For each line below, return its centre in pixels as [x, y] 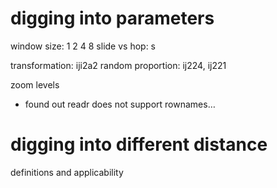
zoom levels [35, 84]
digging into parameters [112, 18]
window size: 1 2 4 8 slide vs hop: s [83, 46]
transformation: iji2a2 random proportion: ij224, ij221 [118, 65]
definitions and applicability [67, 172]
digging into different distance [139, 144]
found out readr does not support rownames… [120, 104]
